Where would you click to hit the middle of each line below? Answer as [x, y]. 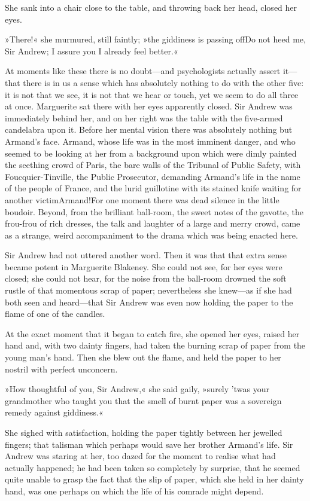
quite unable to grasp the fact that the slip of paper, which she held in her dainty [154, 479]
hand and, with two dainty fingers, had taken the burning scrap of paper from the [155, 345]
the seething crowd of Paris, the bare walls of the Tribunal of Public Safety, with [153, 165]
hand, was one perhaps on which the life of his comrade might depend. [134, 491]
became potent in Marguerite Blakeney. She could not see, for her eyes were [144, 266]
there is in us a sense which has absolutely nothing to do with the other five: [163, 82]
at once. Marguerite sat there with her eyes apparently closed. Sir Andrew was [149, 106]
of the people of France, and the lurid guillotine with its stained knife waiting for [153, 188]
